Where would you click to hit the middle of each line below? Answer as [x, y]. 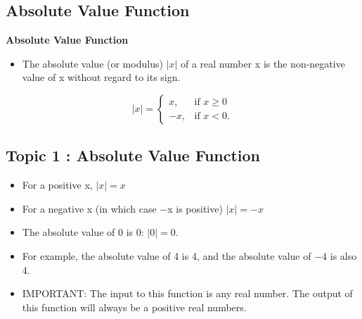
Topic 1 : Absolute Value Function [133, 155]
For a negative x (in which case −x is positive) [122, 208]
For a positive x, [57, 185]
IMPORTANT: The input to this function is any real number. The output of [187, 293]
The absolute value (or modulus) [92, 63]
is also [343, 255]
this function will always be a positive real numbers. [134, 307]
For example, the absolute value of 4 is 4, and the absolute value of [167, 255]
